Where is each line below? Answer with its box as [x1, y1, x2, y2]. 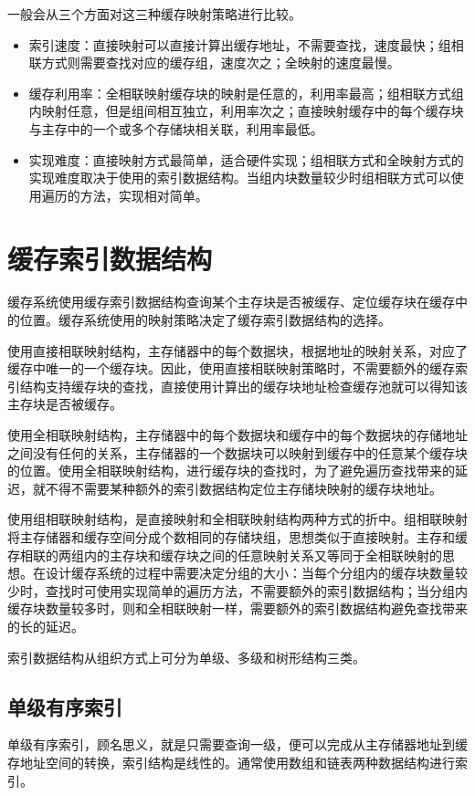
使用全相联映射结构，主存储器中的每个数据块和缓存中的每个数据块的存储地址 [7, 425, 468, 445]
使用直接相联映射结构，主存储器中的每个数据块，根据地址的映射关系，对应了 [7, 340, 468, 360]
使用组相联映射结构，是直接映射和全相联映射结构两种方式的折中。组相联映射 [7, 509, 468, 529]
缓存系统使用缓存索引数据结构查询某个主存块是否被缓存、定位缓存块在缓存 [7, 292, 455, 311]
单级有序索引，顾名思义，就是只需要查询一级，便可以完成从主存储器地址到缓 [7, 735, 468, 754]
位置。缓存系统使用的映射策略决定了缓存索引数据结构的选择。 [19, 310, 391, 330]
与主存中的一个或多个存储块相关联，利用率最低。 [28, 119, 323, 138]
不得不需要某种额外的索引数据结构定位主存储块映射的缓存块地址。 [45, 478, 442, 497]
